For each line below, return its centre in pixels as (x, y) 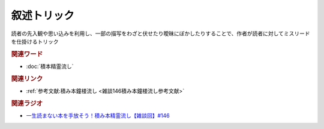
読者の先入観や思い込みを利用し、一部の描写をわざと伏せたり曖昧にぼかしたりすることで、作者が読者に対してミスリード (160, 33)
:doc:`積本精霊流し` (50, 66)
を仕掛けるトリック (35, 41)
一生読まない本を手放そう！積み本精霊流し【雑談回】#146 (98, 116)
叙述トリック (43, 16)
